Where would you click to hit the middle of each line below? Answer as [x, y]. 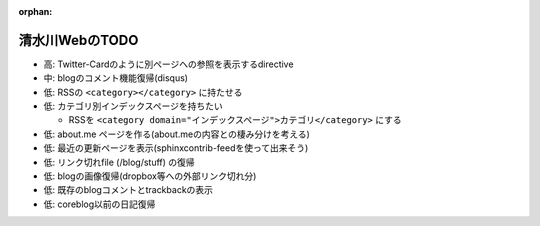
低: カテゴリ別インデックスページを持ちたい [133, 106]
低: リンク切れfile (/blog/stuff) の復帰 [119, 162]
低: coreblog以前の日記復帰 [99, 204]
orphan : [35, 11]
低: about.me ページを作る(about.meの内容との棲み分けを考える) [176, 134]
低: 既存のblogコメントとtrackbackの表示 [128, 190]
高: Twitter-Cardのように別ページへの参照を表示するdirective [168, 64]
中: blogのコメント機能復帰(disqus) [116, 78]
